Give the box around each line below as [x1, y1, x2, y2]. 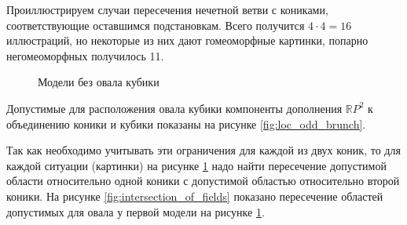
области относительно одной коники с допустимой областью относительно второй [6, 172, 400, 189]
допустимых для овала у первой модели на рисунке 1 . [6, 203, 265, 220]
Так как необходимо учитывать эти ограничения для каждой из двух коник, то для [6, 142, 401, 158]
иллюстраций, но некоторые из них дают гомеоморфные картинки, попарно [6, 32, 368, 49]
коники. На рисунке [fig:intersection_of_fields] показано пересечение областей [6, 187, 383, 204]
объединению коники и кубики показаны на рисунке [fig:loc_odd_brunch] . [6, 115, 366, 132]
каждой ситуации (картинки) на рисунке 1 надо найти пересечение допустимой [6, 157, 387, 173]
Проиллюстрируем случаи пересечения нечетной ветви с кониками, [6, 2, 328, 17]
